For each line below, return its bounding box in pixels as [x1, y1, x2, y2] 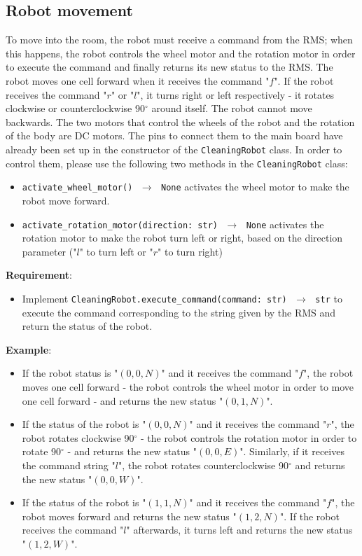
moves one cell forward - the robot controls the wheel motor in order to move [22, 379, 354, 394]
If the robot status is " [22, 366, 118, 380]
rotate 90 [22, 444, 62, 459]
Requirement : [6, 267, 72, 282]
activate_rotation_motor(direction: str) [22, 220, 218, 230]
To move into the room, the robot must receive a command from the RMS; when [6, 32, 353, 47]
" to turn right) [158, 244, 223, 258]
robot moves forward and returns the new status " [22, 508, 237, 523]
